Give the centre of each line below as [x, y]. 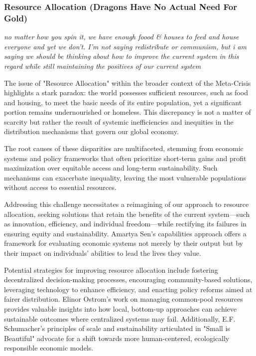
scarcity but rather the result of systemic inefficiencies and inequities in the [119, 121]
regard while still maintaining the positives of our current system [103, 66]
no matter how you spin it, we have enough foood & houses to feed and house [122, 37]
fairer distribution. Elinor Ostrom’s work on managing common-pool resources [124, 299]
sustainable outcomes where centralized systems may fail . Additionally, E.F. [120, 318]
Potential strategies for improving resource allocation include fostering [111, 269]
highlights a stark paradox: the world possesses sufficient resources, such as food [126, 92]
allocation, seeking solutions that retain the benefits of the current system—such [127, 214]
